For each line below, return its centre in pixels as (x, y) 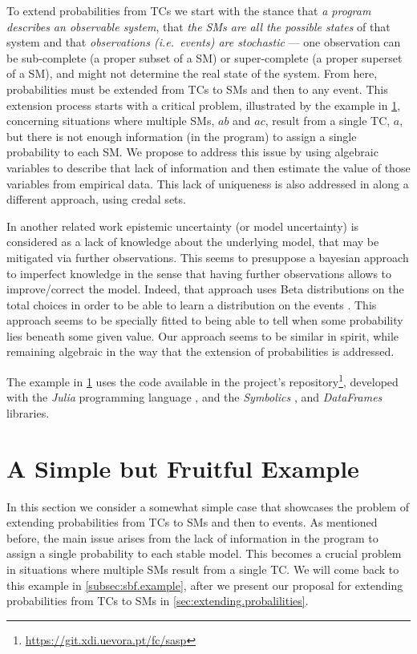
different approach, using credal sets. (96, 199)
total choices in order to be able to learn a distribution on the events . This (192, 304)
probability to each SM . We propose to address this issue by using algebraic (192, 152)
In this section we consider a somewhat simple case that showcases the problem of (208, 506)
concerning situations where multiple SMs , (111, 121)
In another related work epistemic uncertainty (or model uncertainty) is (183, 226)
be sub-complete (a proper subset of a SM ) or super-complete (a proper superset (204, 57)
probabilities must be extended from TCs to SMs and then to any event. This (197, 89)
